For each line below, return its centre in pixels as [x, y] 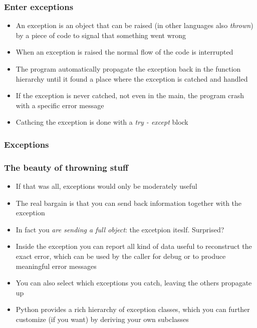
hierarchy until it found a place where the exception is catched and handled [132, 78]
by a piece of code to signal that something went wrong [101, 35]
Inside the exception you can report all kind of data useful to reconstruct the [134, 246]
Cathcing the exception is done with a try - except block [102, 122]
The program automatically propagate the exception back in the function [128, 69]
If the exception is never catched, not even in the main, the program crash [130, 95]
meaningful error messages [56, 266]
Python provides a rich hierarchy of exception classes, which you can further [133, 309]
